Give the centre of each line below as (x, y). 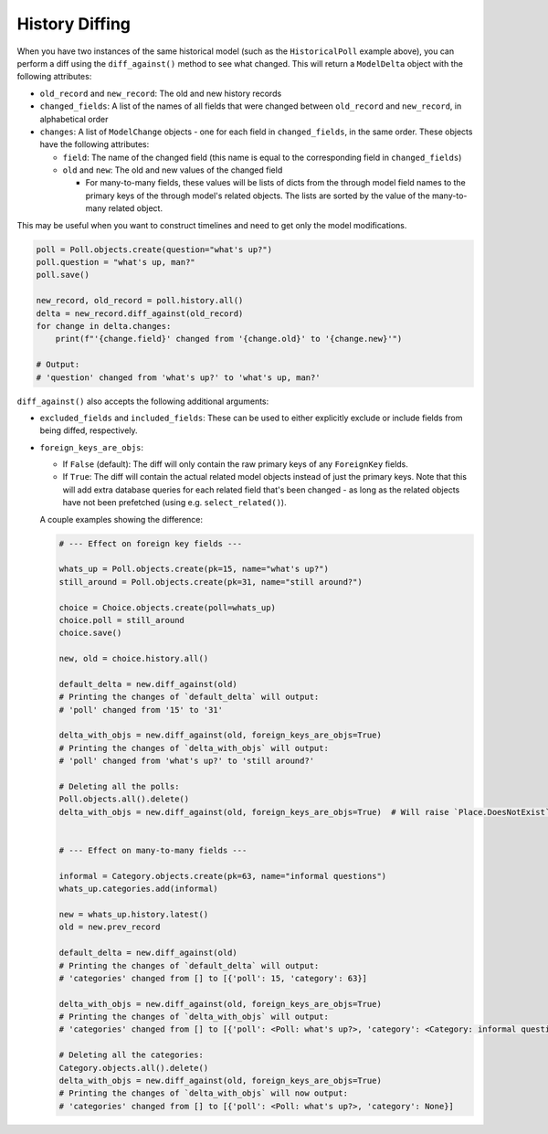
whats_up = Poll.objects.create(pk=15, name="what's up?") (194, 569)
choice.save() (90, 633)
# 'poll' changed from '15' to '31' (141, 710)
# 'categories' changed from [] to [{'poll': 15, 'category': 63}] (213, 978)
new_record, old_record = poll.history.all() (140, 301)
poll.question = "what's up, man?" (116, 262)
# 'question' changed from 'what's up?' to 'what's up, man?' (178, 377)
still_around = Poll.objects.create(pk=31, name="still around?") (211, 582)
